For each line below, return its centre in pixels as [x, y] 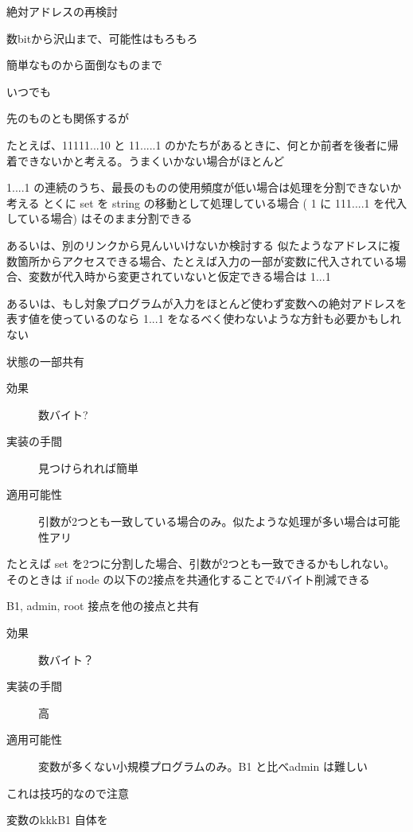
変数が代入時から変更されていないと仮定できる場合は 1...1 [179, 276]
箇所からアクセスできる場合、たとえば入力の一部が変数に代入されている [206, 260]
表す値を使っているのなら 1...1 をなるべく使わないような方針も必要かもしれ [204, 319]
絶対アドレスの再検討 [62, 11]
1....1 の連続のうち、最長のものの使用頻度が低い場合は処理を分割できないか [204, 187]
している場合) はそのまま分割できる [99, 218]
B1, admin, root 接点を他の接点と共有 [103, 606]
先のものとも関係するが [68, 118]
